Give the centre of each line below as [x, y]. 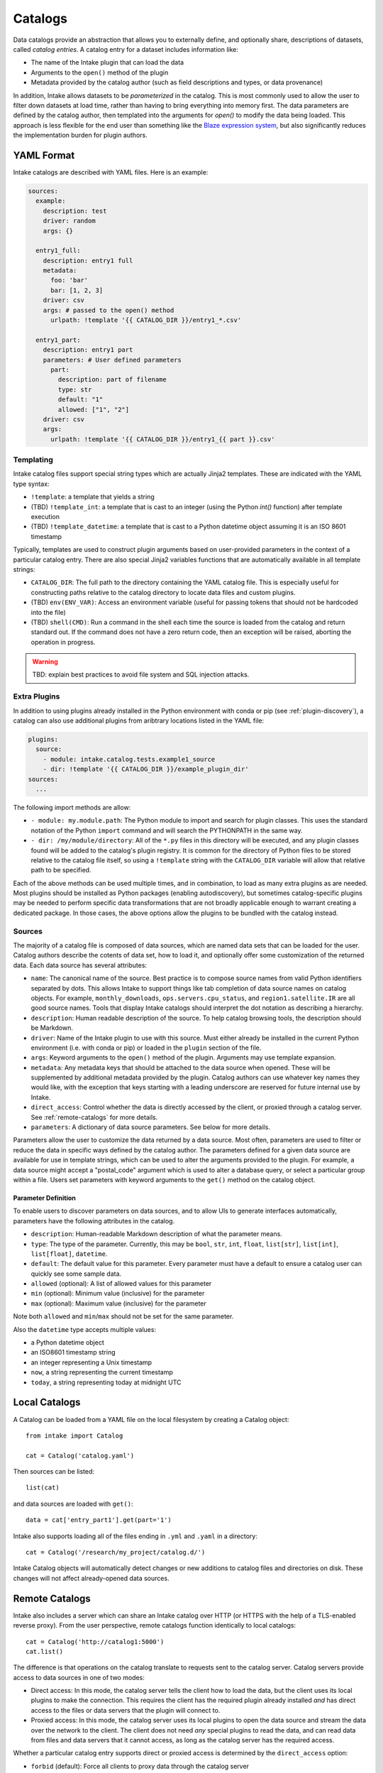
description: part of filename [112, 380]
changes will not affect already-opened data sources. [91, 1578]
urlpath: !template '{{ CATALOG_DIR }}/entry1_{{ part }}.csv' [163, 439]
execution [45, 517]
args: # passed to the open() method [109, 310]
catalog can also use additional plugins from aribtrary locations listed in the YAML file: [139, 721]
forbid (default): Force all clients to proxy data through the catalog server [140, 1766]
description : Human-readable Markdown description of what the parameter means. [157, 1234]
